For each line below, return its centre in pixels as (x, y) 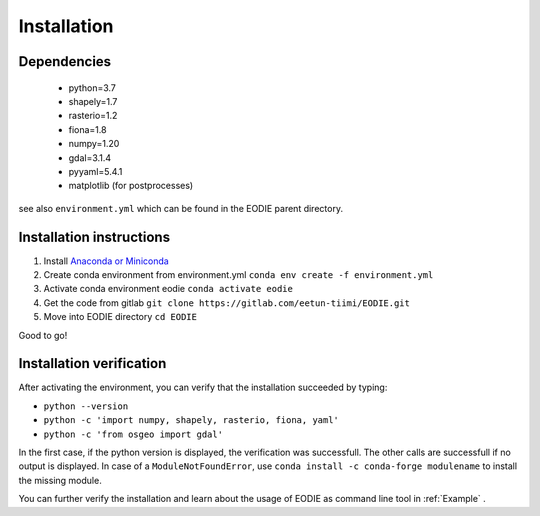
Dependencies (65, 61)
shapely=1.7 (93, 101)
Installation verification (92, 363)
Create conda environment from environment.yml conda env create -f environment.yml (238, 274)
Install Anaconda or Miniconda (106, 261)
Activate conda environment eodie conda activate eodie (168, 289)
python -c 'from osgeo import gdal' (133, 434)
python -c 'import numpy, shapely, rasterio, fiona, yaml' (191, 420)
